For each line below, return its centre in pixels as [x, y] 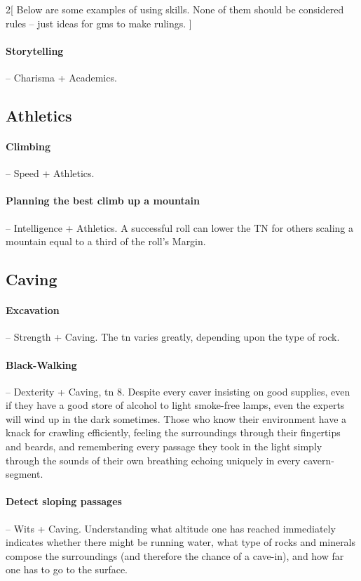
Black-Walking [41, 364]
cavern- [319, 460]
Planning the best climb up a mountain [103, 201]
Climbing [28, 146]
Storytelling [35, 50]
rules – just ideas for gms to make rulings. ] [99, 23]
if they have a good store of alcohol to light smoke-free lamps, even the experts [175, 405]
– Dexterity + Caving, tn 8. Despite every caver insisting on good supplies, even [178, 391]
